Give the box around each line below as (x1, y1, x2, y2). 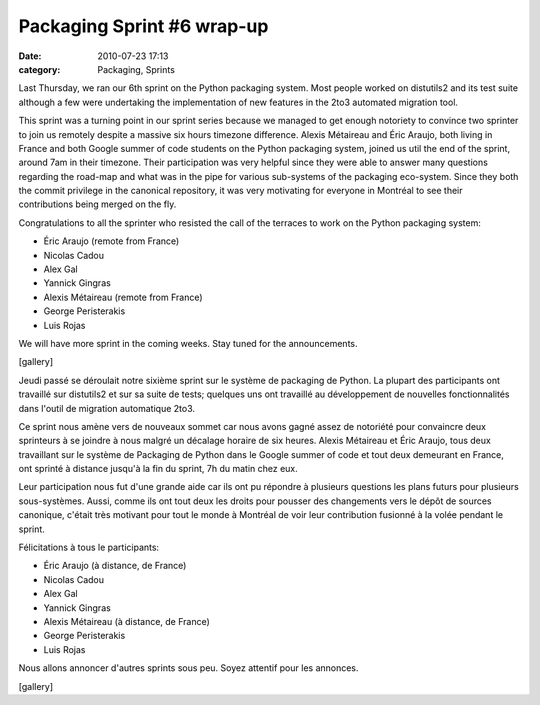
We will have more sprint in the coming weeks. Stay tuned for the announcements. (18, 337, 358, 349)
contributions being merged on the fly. (18, 198, 177, 210)
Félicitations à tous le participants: (18, 541, 160, 554)
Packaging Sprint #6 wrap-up (18, 15, 269, 37)
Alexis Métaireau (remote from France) (43, 291, 204, 303)
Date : (18, 50, 42, 62)
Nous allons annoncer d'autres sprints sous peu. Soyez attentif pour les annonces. (18, 662, 359, 674)
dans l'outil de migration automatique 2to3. (18, 402, 195, 414)
